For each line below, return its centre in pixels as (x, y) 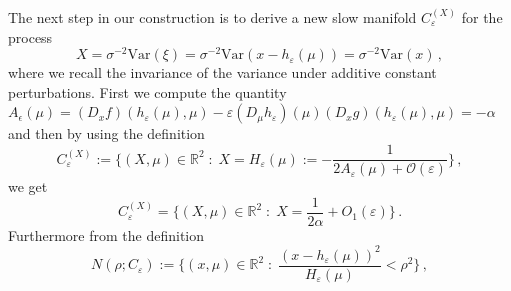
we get (28, 186)
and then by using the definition (106, 133)
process (30, 36)
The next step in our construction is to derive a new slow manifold (212, 17)
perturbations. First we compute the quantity (147, 91)
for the (482, 17)
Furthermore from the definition (106, 234)
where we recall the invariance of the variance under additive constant (222, 72)
